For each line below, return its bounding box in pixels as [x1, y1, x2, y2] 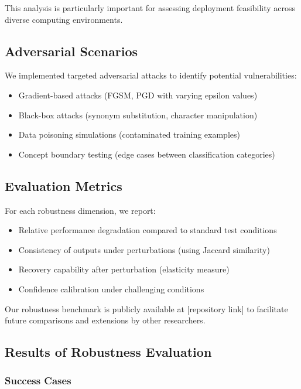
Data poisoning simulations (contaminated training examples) [18, 128, 240, 141]
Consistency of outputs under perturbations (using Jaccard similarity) [18, 243, 270, 255]
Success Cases [5, 373, 71, 388]
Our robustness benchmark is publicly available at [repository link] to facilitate [5, 302, 288, 315]
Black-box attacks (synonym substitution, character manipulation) [18, 108, 258, 121]
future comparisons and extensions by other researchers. [5, 314, 206, 326]
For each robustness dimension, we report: [5, 204, 156, 216]
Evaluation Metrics [5, 176, 122, 194]
